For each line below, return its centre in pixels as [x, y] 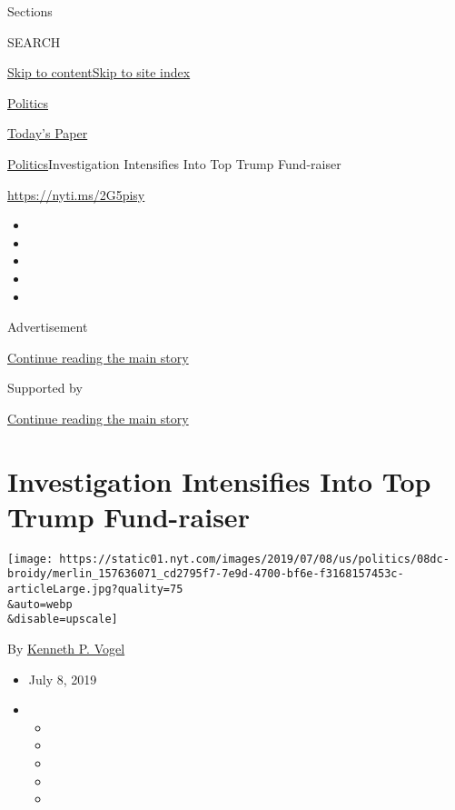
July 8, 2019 [63, 679]
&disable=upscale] [63, 620]
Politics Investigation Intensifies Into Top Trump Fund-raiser [174, 163]
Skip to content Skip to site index [99, 72]
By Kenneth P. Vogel [66, 649]
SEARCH [34, 41]
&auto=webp [40, 604]
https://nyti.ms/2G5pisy [76, 194]
